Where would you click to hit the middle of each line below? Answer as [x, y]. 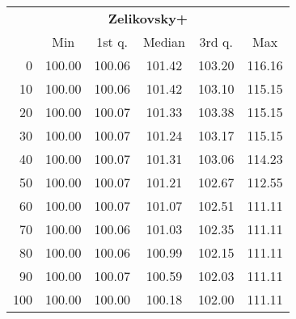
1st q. [112, 42]
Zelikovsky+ [148, 18]
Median [164, 42]
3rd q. [216, 42]
